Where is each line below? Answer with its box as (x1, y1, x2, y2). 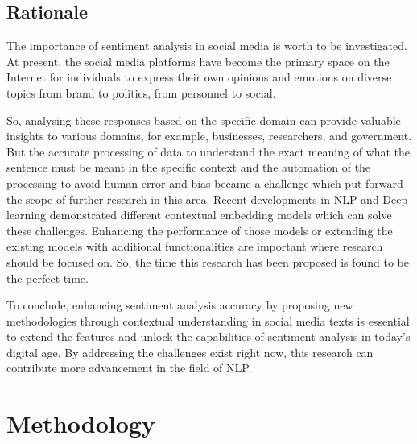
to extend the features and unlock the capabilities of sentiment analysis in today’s (6, 328, 411, 345)
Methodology (6, 407, 155, 440)
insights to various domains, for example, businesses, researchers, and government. (6, 127, 412, 144)
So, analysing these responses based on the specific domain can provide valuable (6, 111, 401, 128)
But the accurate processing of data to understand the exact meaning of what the (6, 143, 411, 160)
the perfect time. (6, 269, 89, 286)
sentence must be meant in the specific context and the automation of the (6, 159, 371, 176)
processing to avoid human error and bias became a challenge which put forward (6, 174, 403, 191)
